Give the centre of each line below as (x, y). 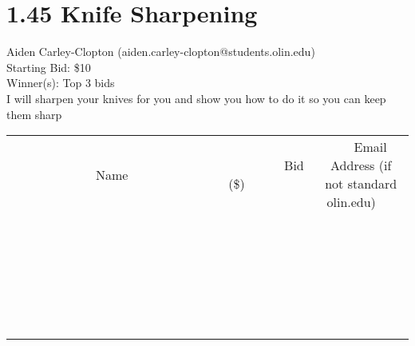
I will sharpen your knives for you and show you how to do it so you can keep (196, 98)
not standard (361, 184)
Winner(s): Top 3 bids (61, 83)
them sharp (34, 114)
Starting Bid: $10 (49, 67)
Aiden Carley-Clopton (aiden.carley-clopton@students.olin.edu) (161, 52)
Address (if (361, 165)
